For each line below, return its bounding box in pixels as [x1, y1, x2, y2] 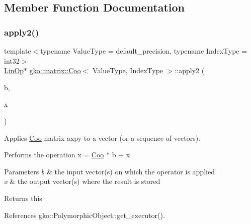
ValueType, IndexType [93, 65, 163, 76]
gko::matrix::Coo [29, 65, 81, 76]
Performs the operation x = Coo [4, 149, 104, 160]
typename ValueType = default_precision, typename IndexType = [40, 46, 247, 56]
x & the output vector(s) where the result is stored [4, 176, 160, 186]
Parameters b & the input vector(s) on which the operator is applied [4, 166, 215, 176]
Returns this [4, 192, 42, 203]
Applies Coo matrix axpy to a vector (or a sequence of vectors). [4, 132, 201, 143]
